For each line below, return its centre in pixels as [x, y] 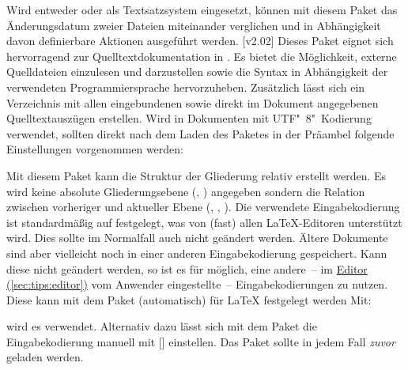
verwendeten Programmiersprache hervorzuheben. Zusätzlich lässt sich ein [186, 87]
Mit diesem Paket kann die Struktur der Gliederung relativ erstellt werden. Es [196, 175]
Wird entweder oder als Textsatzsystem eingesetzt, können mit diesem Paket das [202, 9]
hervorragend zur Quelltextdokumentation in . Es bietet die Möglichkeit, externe [202, 56]
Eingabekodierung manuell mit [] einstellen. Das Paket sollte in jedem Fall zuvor [201, 341]
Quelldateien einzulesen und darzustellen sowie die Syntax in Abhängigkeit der [197, 72]
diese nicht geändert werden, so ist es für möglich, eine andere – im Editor [187, 268]
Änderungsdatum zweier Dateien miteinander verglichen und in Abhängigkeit [194, 25]
